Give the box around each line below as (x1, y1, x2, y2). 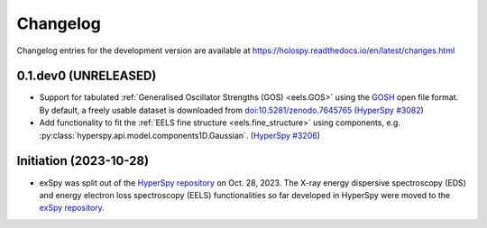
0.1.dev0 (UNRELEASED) (16, 68, 157, 84)
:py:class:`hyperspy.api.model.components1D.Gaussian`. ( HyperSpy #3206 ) (39, 130, 320, 141)
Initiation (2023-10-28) (16, 153, 149, 169)
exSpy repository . (39, 203, 106, 214)
